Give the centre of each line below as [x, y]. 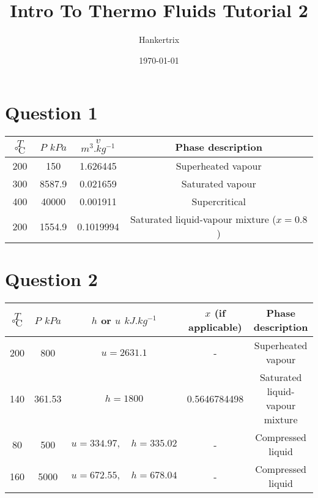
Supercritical [219, 202]
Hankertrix [159, 40]
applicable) [215, 327]
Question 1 [51, 112]
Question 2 [51, 279]
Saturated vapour [219, 184]
